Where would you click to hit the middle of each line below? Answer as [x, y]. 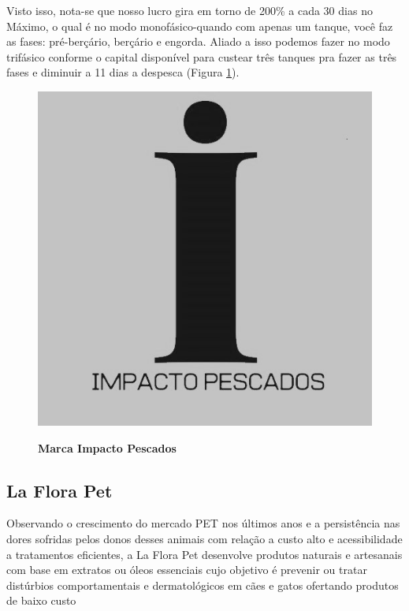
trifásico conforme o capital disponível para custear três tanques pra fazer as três [202, 56]
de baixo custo [41, 600]
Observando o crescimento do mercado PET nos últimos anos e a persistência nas [203, 523]
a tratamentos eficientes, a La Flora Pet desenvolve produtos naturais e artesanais [204, 554]
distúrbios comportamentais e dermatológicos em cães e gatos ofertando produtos [203, 585]
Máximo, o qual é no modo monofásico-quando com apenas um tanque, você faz [200, 26]
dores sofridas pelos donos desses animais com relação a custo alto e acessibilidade [204, 538]
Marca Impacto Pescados [107, 447]
